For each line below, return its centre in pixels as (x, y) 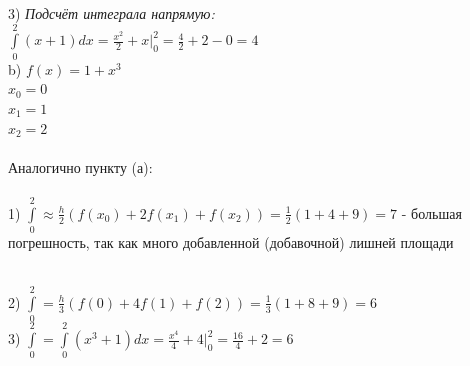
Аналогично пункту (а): (80, 166)
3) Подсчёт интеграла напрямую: (111, 13)
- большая (431, 212)
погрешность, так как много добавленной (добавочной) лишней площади (231, 242)
